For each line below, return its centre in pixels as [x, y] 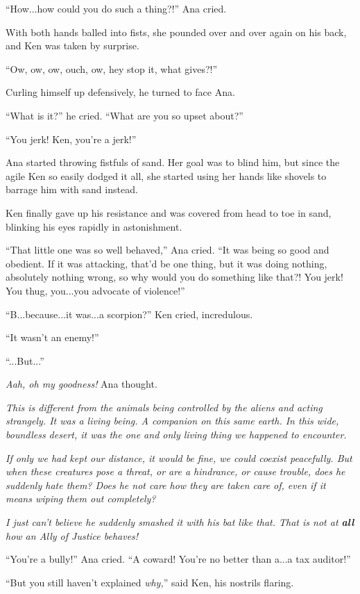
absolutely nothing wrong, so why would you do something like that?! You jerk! [174, 277]
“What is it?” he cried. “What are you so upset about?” [125, 115]
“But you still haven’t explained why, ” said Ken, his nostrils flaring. [150, 582]
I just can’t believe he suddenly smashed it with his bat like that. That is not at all [180, 522]
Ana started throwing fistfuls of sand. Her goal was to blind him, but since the [173, 162]
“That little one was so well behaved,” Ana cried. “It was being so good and [168, 250]
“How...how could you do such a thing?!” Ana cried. [116, 8]
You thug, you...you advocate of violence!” [95, 290]
